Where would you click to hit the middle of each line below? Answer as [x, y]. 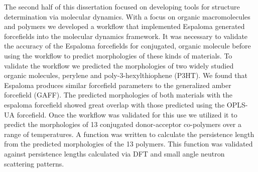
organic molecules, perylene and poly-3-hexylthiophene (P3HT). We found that [126, 75]
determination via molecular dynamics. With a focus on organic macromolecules [127, 16]
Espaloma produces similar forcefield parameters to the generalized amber [118, 85]
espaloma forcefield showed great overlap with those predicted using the [114, 104]
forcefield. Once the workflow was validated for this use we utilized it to [127, 114]
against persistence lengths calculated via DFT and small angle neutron [114, 153]
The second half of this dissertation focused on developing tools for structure [122, 6]
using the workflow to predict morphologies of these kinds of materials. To [118, 55]
